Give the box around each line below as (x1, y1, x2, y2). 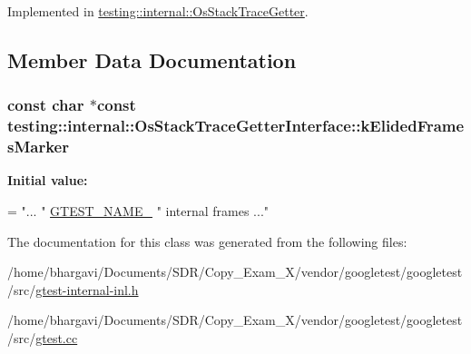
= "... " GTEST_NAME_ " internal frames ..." (7, 202, 270, 221)
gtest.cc (35, 329, 78, 347)
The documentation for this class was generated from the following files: (7, 231, 407, 251)
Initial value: (7, 171, 88, 190)
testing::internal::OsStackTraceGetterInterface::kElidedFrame (7, 114, 465, 137)
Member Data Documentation (7, 45, 297, 74)
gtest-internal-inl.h (35, 280, 139, 299)
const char (7, 93, 84, 116)
